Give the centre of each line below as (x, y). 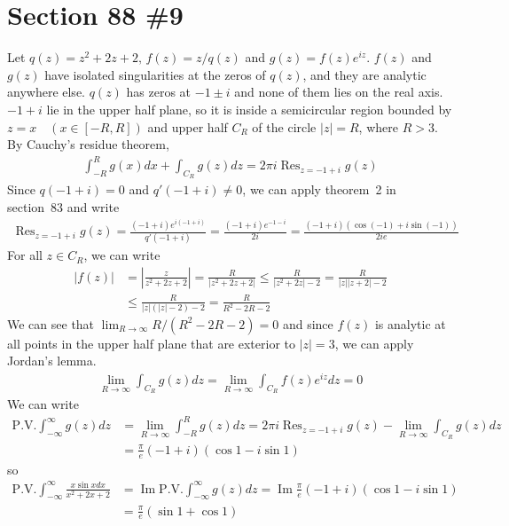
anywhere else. (46, 92)
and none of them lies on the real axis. (339, 92)
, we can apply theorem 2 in (319, 189)
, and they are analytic (364, 74)
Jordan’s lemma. (52, 361)
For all (25, 255)
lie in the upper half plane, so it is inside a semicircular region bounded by (249, 109)
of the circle (284, 126)
